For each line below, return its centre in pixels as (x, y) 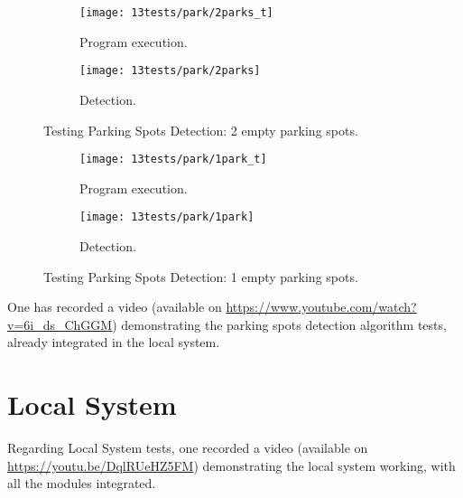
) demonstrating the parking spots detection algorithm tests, (279, 324)
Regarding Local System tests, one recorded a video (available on (188, 448)
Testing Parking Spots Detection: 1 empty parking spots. (201, 276)
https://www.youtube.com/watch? (321, 307)
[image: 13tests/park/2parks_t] (176, 13)
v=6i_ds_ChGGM (60, 324)
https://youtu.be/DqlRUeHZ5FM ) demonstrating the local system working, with (231, 465)
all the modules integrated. (82, 483)
